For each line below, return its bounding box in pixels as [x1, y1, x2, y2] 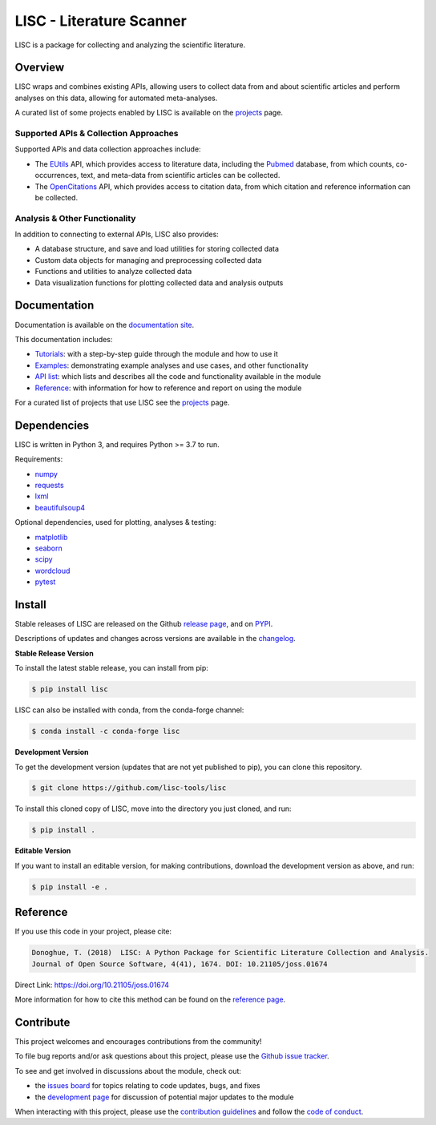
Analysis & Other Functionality [14, 212, 136, 224]
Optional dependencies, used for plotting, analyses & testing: [14, 518, 216, 527]
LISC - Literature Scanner [14, 12, 188, 30]
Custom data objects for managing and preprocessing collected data [34, 255, 262, 264]
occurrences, [34, 171, 79, 180]
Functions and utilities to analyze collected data [34, 267, 192, 276]
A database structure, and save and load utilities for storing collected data [34, 244, 280, 254]
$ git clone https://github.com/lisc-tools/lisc [31, 784, 227, 792]
